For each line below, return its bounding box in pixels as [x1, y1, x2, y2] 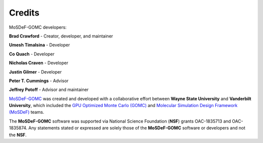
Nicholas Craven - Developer [9, 60, 68, 66]
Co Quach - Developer [9, 51, 55, 57]
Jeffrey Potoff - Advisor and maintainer [9, 87, 89, 92]
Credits [9, 7, 40, 18]
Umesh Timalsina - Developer [9, 42, 70, 48]
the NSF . [9, 132, 27, 138]
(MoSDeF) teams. [9, 109, 45, 115]
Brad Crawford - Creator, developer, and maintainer [9, 33, 113, 39]
